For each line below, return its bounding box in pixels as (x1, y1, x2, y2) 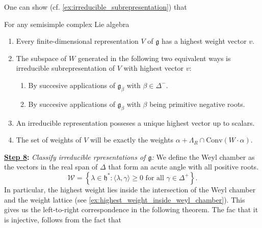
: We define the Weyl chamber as (151, 151, 255, 162)
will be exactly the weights (90, 134, 173, 145)
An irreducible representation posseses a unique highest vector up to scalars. (16, 117, 255, 128)
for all (145, 174, 164, 182)
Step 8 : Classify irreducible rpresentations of (4, 151, 146, 162)
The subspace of (16, 52, 67, 63)
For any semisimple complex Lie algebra (4, 18, 129, 29)
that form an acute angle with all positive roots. (108, 161, 259, 172)
